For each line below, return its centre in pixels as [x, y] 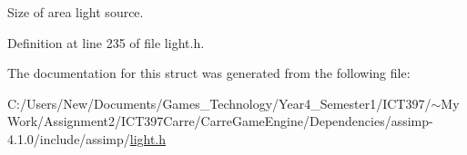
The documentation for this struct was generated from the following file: [209, 73]
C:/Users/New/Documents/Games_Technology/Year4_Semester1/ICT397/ [219, 103]
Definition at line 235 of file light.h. [106, 42]
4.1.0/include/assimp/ [69, 138]
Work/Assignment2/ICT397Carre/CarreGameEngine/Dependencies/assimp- [220, 121]
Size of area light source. [76, 12]
